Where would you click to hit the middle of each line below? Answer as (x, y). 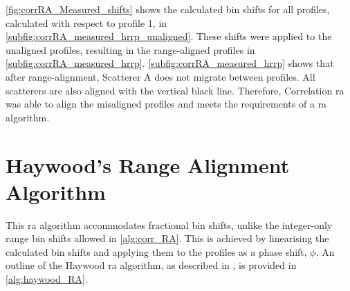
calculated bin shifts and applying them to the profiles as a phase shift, (156, 251)
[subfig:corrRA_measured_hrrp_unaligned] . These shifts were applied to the (169, 36)
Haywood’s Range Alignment (148, 164)
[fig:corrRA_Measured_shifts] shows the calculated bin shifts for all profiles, (168, 9)
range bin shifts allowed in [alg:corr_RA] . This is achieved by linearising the (167, 238)
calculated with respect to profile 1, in (86, 22)
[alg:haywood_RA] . (47, 279)
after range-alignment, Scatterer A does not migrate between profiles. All (160, 76)
